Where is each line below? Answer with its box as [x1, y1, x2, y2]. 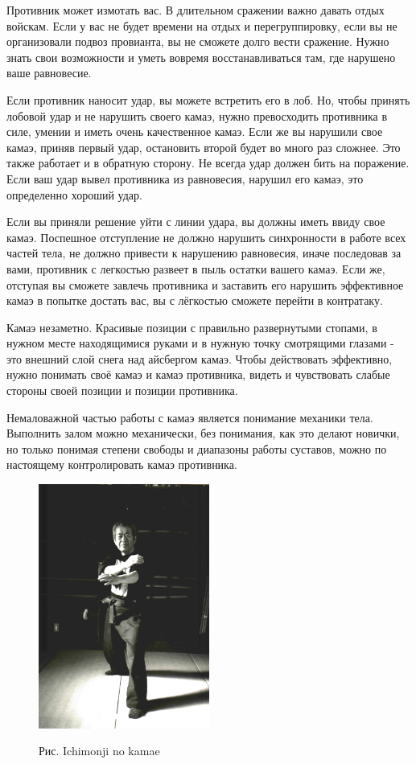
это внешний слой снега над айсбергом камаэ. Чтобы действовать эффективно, [6, 350, 393, 367]
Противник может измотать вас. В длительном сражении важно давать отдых [6, 2, 385, 18]
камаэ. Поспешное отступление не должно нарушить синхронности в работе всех [6, 228, 406, 245]
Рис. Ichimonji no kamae [39, 742, 160, 759]
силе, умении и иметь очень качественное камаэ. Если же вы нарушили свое [6, 123, 383, 140]
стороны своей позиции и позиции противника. [6, 382, 238, 399]
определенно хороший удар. [6, 186, 142, 203]
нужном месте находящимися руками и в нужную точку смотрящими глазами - [6, 335, 394, 351]
